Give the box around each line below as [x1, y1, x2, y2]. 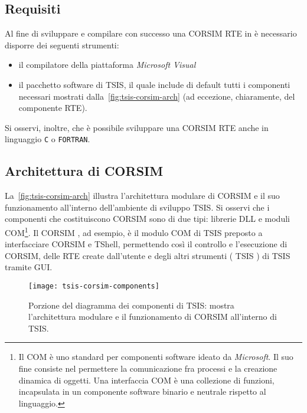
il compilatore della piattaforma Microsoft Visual [18, 58, 196, 71]
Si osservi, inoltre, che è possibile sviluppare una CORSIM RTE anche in [5, 121, 269, 133]
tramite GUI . [5, 261, 53, 273]
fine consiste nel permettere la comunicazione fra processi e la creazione [18, 362, 277, 375]
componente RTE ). [18, 101, 87, 114]
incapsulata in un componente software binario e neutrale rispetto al [18, 385, 266, 398]
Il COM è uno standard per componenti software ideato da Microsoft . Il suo [18, 350, 293, 363]
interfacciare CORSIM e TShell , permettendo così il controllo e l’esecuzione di [5, 238, 288, 250]
